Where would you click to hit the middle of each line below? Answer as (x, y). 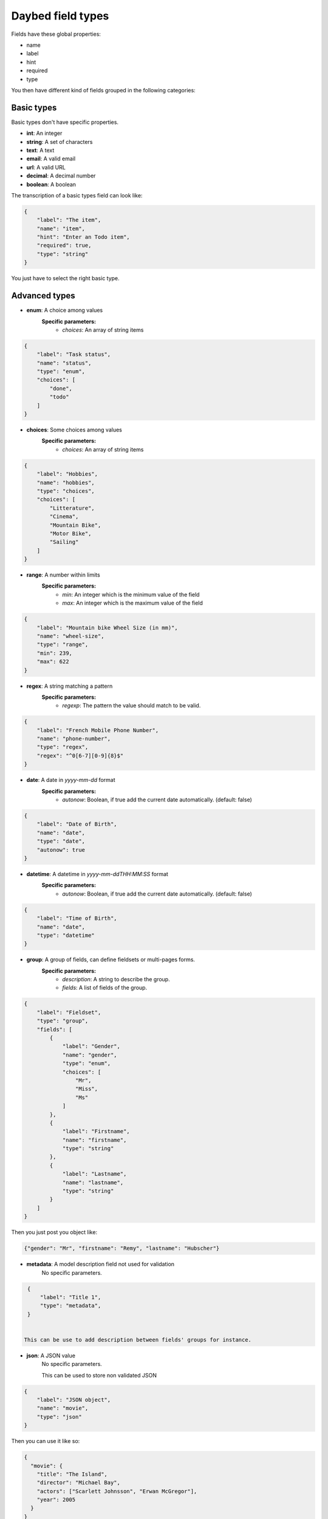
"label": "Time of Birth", (77, 918)
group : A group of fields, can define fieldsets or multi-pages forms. (111, 959)
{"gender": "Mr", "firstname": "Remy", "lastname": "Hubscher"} (122, 1248)
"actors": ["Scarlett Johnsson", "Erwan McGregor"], (117, 1491)
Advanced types (43, 296)
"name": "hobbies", (66, 482)
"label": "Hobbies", (67, 474)
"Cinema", (64, 517)
